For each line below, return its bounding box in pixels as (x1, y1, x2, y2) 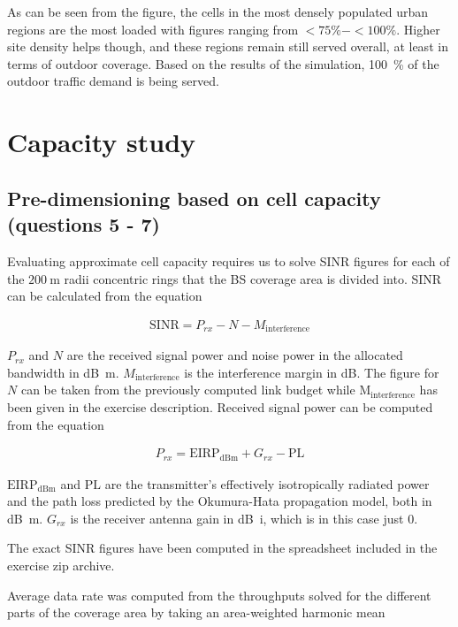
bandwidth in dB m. (7, 363, 119, 381)
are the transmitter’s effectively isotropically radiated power (104, 474, 430, 493)
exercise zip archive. (7, 556, 115, 575)
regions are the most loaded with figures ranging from (7, 19, 299, 38)
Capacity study (7, 124, 196, 160)
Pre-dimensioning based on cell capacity (7, 184, 381, 211)
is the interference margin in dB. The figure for (184, 363, 439, 381)
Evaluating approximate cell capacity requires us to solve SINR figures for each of (7, 251, 450, 270)
